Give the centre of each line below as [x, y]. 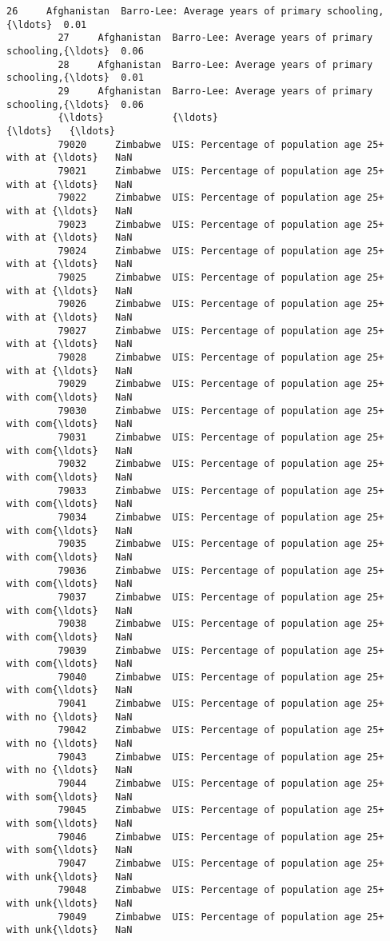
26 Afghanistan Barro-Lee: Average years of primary [164, 11]
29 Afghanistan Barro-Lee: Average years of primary [215, 91]
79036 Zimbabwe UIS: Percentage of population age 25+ [221, 570]
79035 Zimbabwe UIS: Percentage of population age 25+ [221, 544]
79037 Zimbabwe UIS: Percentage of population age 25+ [221, 597]
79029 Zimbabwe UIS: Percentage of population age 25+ [221, 384]
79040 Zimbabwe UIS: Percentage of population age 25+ [221, 677]
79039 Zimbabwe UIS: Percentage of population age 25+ [221, 650]
